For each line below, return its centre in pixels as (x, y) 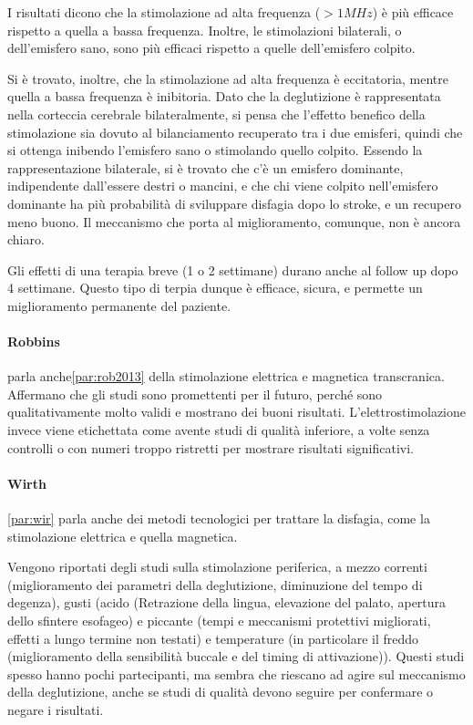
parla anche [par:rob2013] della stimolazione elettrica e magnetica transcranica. (226, 376)
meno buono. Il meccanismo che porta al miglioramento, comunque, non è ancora (234, 221)
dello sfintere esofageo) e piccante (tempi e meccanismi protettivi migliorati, (219, 621)
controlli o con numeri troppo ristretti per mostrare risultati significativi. (211, 447)
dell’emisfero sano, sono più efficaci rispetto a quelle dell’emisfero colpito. (211, 48)
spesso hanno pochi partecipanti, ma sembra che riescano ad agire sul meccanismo (236, 673)
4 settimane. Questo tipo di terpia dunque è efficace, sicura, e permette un (215, 288)
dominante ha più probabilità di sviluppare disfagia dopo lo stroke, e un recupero (234, 203)
